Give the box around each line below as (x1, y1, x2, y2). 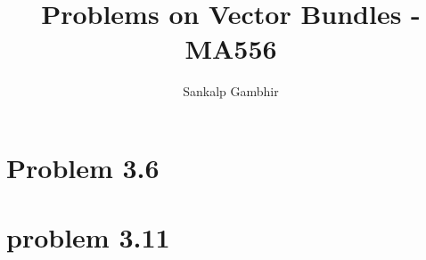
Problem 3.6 (6, 149, 160, 185)
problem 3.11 (6, 219, 170, 256)
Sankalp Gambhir (183, 82, 279, 101)
